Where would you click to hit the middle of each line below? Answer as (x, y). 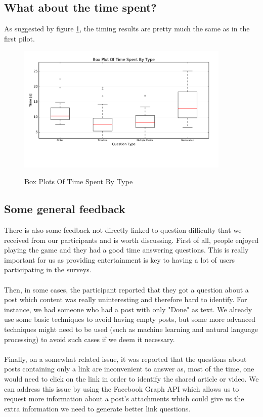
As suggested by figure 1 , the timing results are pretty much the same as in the (127, 29)
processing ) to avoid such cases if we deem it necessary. (90, 339)
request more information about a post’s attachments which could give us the (124, 399)
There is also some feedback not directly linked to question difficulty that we (123, 230)
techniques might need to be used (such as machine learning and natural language (131, 329)
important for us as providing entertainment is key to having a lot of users (119, 259)
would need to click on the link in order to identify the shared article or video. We (131, 378)
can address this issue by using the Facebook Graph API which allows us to (122, 388)
